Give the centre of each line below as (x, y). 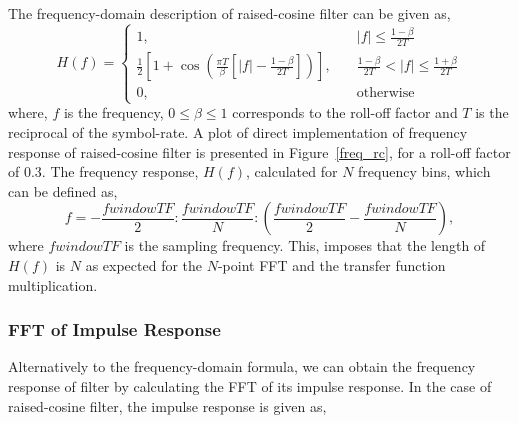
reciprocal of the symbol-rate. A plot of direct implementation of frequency (238, 131)
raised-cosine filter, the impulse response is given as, (167, 405)
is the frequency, (113, 112)
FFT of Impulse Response (114, 329)
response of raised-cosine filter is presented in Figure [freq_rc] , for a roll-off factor (259, 151)
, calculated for (292, 171)
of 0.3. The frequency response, (103, 171)
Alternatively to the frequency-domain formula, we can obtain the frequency (242, 366)
